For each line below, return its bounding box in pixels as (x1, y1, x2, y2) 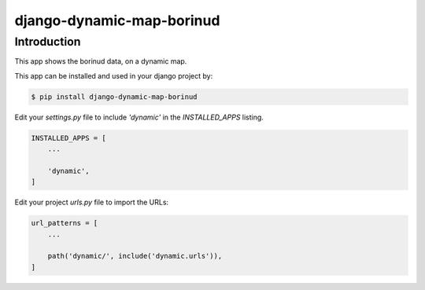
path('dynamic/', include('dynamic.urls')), (47, 251, 223, 261)
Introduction (14, 35, 81, 49)
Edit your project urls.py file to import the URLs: (14, 197, 169, 207)
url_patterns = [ (31, 218, 98, 228)
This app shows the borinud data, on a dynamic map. (14, 57, 187, 66)
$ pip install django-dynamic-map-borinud (31, 92, 198, 101)
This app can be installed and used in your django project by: (14, 71, 213, 80)
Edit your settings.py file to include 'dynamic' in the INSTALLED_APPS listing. (14, 112, 264, 122)
